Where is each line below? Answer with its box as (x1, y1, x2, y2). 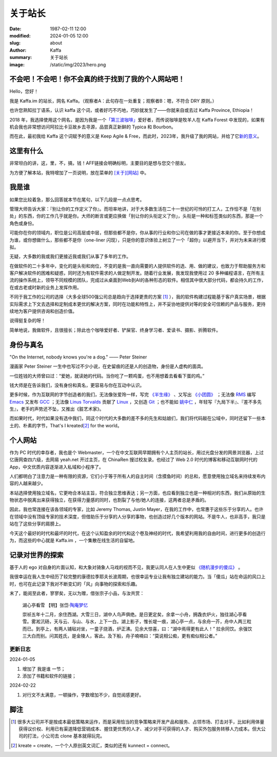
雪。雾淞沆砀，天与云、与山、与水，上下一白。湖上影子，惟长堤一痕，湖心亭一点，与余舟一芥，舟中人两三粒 (22, 619, 251, 625)
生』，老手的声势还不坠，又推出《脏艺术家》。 (9, 406, 104, 412)
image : (9, 62, 25, 68)
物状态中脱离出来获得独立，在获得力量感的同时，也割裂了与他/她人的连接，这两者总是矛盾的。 (9, 497, 209, 503)
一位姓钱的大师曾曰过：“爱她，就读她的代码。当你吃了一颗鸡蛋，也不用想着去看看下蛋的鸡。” (9, 372, 205, 379)
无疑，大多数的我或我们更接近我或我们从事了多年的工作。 (9, 253, 131, 260)
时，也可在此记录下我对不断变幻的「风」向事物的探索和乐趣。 (9, 581, 140, 587)
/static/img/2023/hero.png (50, 62, 106, 68)
